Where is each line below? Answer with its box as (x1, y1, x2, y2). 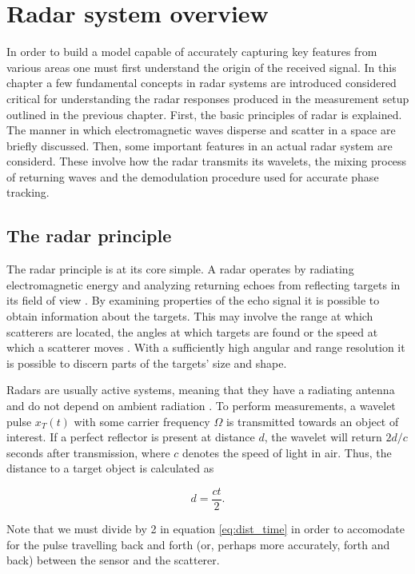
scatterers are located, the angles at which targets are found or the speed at (6, 323, 378, 340)
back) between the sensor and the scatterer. (6, 552, 220, 568)
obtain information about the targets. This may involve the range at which (6, 308, 373, 325)
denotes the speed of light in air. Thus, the (182, 444, 392, 460)
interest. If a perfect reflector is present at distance (6, 429, 255, 445)
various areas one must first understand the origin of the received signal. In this (6, 58, 397, 75)
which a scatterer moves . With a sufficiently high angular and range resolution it (6, 339, 405, 356)
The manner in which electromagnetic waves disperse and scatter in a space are (6, 122, 396, 138)
